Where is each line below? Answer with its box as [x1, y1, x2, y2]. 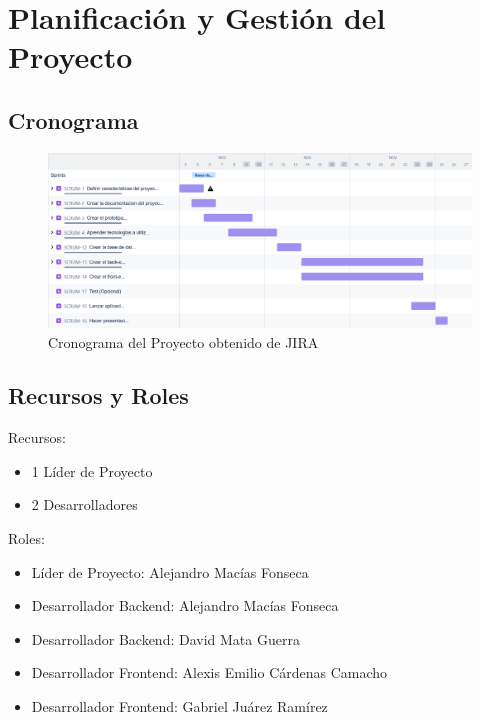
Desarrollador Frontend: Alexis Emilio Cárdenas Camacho [31, 662, 388, 683]
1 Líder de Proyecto [31, 460, 153, 481]
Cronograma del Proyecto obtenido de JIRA [48, 331, 319, 352]
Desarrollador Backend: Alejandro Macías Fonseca [31, 595, 339, 616]
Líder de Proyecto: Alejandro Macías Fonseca [31, 561, 309, 582]
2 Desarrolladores [31, 494, 138, 515]
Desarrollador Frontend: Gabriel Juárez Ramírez [31, 696, 328, 717]
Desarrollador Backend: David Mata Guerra [31, 628, 300, 649]
